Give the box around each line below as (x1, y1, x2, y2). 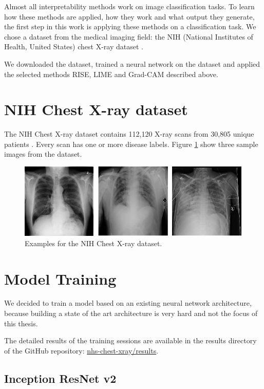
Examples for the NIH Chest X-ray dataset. (25, 237, 162, 248)
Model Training (4, 268, 117, 289)
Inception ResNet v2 (4, 370, 117, 386)
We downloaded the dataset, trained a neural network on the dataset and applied (4, 58, 260, 69)
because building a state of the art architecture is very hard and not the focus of (4, 308, 258, 319)
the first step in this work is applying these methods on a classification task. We (4, 21, 256, 32)
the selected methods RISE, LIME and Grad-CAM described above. (4, 68, 218, 79)
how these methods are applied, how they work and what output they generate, (4, 11, 255, 22)
